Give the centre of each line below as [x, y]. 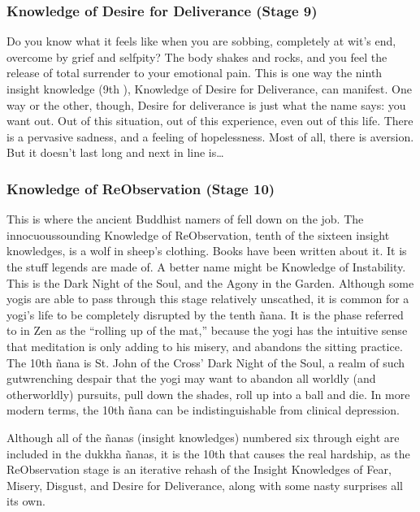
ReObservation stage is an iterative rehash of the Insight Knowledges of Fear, [199, 469]
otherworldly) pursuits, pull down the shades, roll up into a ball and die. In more [208, 394]
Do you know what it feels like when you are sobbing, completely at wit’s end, [201, 41]
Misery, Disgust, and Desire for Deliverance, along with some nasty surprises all [205, 485]
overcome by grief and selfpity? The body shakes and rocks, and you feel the [197, 56]
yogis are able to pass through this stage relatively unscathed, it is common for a [208, 299]
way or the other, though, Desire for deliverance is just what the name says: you [206, 104]
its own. [26, 501]
